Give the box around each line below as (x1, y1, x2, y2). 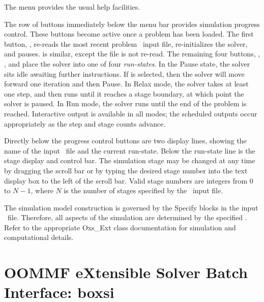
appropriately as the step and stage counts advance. (4, 118, 166, 129)
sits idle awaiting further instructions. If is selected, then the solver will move (4, 68, 245, 79)
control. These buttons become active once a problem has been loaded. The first (4, 28, 254, 39)
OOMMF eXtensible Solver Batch (4, 262, 248, 283)
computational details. (4, 232, 74, 243)
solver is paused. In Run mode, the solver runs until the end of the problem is (4, 98, 247, 109)
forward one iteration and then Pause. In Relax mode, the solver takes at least (4, 78, 249, 89)
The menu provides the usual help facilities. (4, 2, 140, 12)
